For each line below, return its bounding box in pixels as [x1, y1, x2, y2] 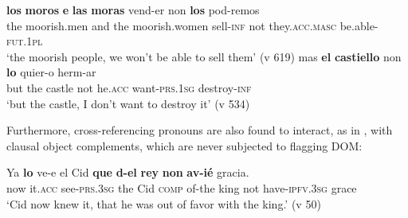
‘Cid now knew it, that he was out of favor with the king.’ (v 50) [6, 195, 321, 212]
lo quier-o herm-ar [6, 64, 96, 80]
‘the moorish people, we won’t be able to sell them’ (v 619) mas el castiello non [6, 48, 402, 64]
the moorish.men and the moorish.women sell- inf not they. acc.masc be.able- [6, 17, 379, 33]
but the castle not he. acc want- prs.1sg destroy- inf [6, 79, 252, 95]
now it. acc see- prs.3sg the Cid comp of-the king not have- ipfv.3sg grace [6, 179, 357, 196]
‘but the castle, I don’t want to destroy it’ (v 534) [6, 95, 250, 111]
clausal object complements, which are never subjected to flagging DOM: [6, 137, 363, 154]
